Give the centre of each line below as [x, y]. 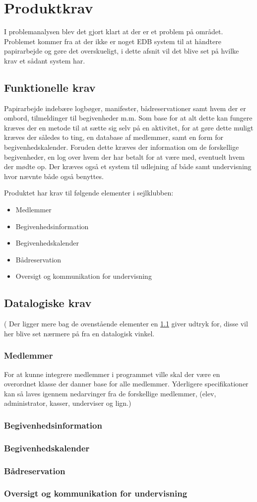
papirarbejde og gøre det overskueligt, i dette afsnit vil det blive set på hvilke [122, 51]
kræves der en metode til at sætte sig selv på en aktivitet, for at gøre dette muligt [129, 127]
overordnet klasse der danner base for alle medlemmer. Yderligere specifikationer [126, 384]
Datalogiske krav [48, 303]
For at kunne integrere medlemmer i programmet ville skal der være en [112, 374]
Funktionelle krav [50, 87]
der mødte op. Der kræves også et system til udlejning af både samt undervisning [128, 166]
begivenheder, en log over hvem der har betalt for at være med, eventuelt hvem [125, 157]
